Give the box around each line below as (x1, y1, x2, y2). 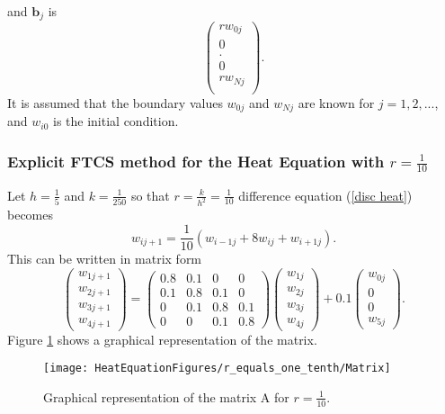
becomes (7, 205, 54, 224)
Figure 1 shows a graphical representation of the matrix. (7, 329, 317, 348)
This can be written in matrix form (7, 249, 202, 268)
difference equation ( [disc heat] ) (238, 185, 413, 204)
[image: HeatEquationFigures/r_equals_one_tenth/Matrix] (43, 362, 391, 375)
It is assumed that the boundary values (7, 93, 223, 112)
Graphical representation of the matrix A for (43, 387, 289, 406)
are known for (298, 93, 375, 112)
